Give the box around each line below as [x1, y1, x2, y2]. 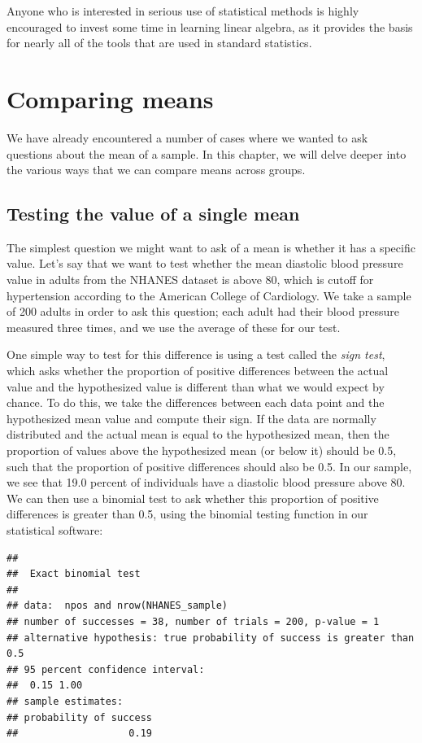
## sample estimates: [7, 695, 124, 707]
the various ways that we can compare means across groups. [7, 161, 306, 178]
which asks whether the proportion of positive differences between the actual [7, 362, 389, 379]
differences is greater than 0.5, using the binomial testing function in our [7, 505, 368, 522]
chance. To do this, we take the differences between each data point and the [7, 394, 385, 411]
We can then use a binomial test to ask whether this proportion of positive [7, 489, 379, 506]
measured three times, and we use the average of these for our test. [7, 318, 341, 335]
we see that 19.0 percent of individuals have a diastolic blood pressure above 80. [7, 474, 406, 491]
